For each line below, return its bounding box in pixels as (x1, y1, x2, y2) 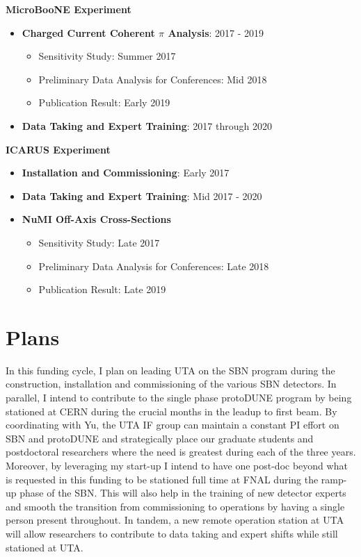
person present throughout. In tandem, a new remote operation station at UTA (6, 513, 344, 527)
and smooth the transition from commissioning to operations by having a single (6, 499, 345, 513)
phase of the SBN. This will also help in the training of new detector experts (19, 485, 346, 500)
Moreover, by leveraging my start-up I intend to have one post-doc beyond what (6, 458, 348, 472)
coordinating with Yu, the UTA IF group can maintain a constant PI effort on (6, 417, 339, 432)
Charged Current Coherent (22, 25, 155, 40)
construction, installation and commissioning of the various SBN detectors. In (6, 376, 337, 391)
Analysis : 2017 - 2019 (168, 25, 264, 40)
